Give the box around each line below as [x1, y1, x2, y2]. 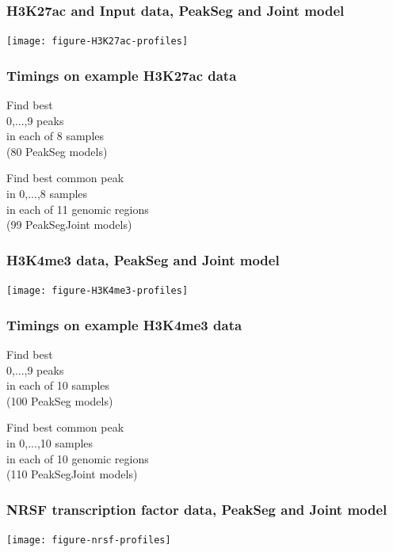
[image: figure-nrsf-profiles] [6, 534, 171, 546]
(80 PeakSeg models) [6, 143, 108, 159]
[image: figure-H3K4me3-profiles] [6, 285, 189, 297]
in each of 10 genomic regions [6, 450, 149, 466]
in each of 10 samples [6, 377, 110, 394]
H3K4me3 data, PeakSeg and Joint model [6, 249, 280, 269]
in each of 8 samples [6, 128, 105, 144]
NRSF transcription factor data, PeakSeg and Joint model [6, 499, 387, 519]
